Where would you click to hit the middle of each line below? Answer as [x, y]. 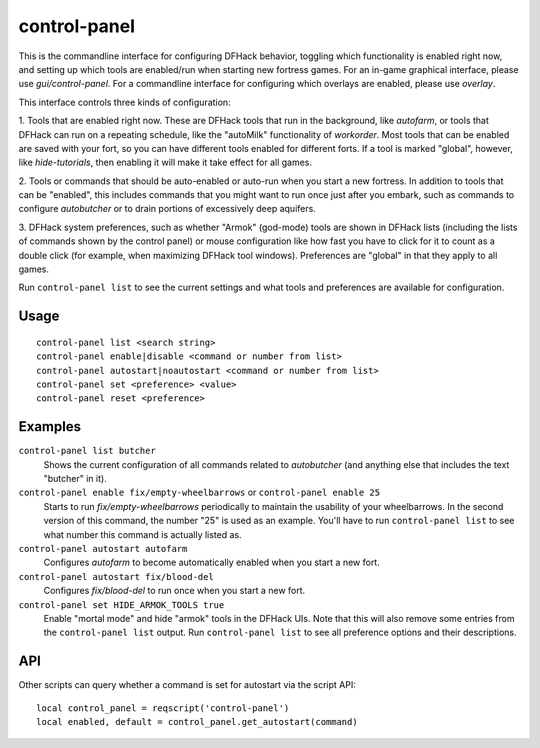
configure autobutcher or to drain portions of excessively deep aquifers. [167, 209]
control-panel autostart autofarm [103, 549]
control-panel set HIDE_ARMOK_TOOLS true [121, 604]
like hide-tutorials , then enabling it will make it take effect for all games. [165, 162]
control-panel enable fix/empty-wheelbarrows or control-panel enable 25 [199, 492]
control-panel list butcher [87, 451]
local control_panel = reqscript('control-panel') [163, 708]
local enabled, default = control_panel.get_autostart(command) [197, 722]
